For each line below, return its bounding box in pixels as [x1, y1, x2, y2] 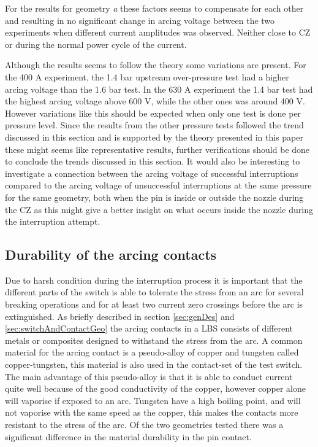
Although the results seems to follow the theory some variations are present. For [5, 58, 306, 71]
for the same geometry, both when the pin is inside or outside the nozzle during [5, 190, 304, 203]
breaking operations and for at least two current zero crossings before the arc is [5, 298, 303, 311]
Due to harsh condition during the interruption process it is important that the [5, 273, 303, 286]
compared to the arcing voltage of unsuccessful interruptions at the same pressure [5, 179, 312, 192]
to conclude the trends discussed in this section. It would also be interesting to [5, 155, 300, 168]
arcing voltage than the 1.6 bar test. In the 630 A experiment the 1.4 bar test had [5, 82, 313, 95]
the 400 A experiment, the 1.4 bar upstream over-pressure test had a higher [5, 70, 289, 83]
